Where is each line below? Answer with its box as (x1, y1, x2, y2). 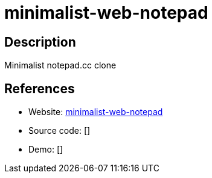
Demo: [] (28, 144, 63, 155)
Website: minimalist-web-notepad (28, 107, 163, 117)
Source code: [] (28, 125, 91, 136)
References (4, 81, 75, 96)
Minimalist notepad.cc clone (4, 60, 117, 71)
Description (4, 34, 76, 50)
